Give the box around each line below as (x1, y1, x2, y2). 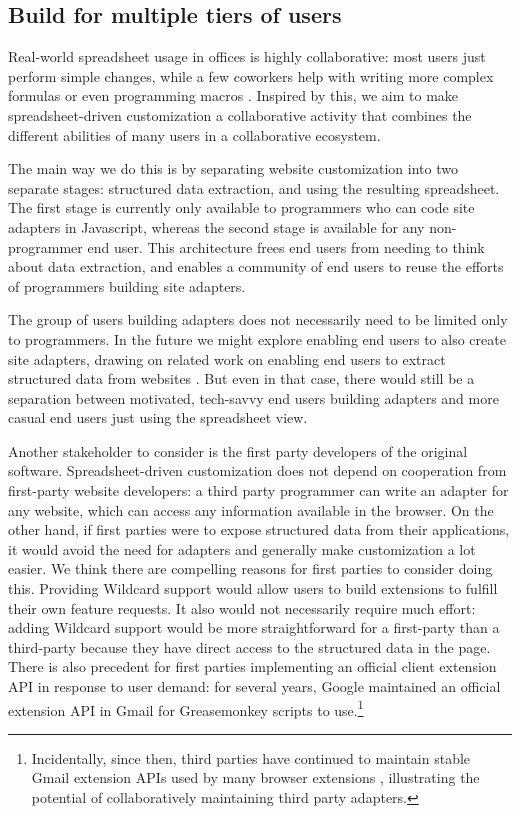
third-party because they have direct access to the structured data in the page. (8, 636, 491, 657)
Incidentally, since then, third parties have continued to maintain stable (31, 747, 471, 768)
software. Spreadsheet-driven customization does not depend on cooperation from (8, 460, 507, 481)
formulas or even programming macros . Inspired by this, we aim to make (8, 85, 459, 106)
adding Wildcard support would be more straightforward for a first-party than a (8, 617, 500, 638)
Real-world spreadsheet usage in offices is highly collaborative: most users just (8, 46, 486, 67)
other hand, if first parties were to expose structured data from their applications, (8, 519, 510, 540)
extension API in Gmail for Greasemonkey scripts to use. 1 (8, 696, 364, 720)
